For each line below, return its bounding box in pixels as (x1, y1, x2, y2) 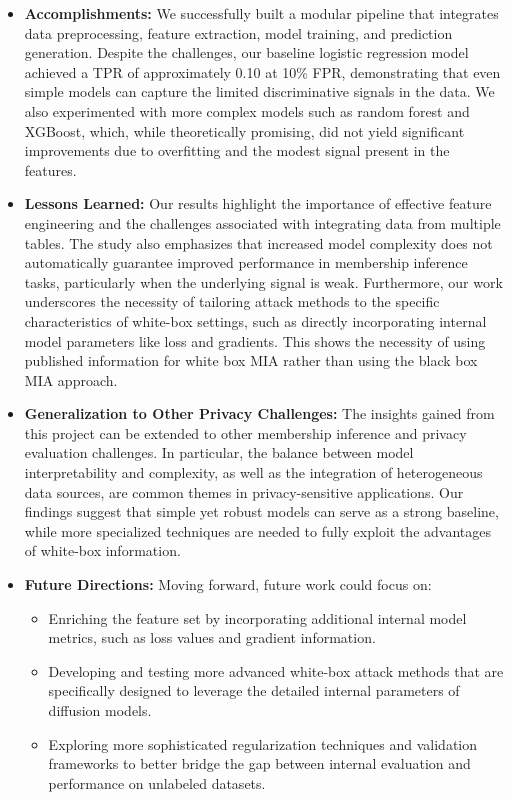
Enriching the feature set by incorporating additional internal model (48, 607, 467, 628)
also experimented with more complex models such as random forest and (24, 100, 470, 121)
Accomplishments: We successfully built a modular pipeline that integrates (24, 3, 499, 23)
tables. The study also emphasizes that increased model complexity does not (24, 232, 493, 253)
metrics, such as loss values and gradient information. (48, 627, 376, 648)
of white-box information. (24, 540, 181, 561)
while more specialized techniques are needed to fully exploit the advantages (24, 520, 491, 541)
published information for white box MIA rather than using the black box (24, 350, 478, 371)
